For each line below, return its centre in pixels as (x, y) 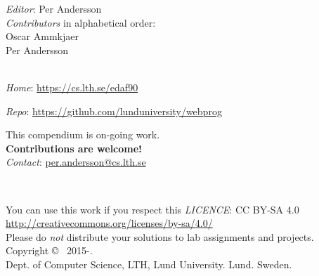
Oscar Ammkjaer (42, 36)
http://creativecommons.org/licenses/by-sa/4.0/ (109, 223)
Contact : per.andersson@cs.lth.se (76, 162)
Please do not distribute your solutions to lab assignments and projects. (160, 236)
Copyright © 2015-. (49, 250)
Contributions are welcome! (74, 148)
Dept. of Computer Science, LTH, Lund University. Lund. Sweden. (149, 264)
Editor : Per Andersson (54, 8)
